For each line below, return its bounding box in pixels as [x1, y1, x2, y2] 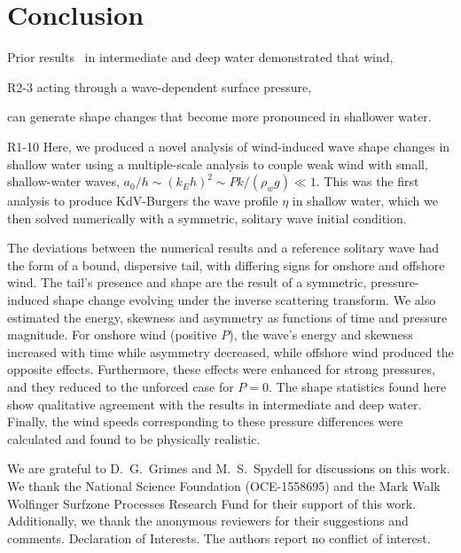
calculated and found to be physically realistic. [7, 429, 261, 448]
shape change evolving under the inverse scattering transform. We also [53, 291, 436, 309]
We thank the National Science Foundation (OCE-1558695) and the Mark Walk [7, 477, 441, 495]
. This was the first [316, 172, 419, 191]
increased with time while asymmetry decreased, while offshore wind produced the [7, 342, 454, 361]
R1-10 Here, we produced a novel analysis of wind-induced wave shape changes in [7, 136, 450, 155]
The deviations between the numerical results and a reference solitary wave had [7, 238, 439, 257]
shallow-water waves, [7, 172, 120, 191]
